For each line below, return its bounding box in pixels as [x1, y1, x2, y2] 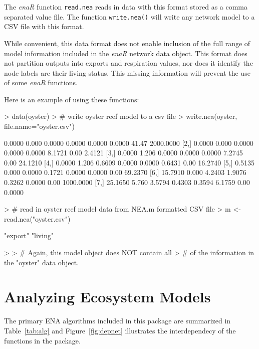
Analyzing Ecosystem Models [4, 286, 211, 307]
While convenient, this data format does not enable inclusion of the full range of [4, 38, 250, 48]
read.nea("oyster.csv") [4, 213, 71, 224]
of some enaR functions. [4, 77, 78, 88]
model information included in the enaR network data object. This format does [4, 48, 247, 58]
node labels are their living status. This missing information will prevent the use [4, 67, 250, 78]
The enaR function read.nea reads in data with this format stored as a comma [4, 2, 248, 12]
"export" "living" [4, 230, 54, 241]
